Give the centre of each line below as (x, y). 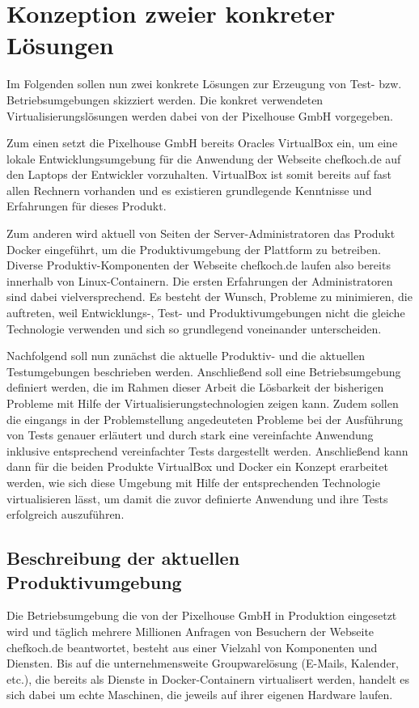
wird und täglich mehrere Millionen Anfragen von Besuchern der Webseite (190, 631)
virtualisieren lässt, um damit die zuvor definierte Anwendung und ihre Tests (197, 498)
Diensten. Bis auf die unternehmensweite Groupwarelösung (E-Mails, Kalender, (203, 663)
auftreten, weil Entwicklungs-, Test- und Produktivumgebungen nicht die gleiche (206, 313)
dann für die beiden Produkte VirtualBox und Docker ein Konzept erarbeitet (197, 466)
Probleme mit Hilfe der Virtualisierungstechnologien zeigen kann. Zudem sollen (203, 403)
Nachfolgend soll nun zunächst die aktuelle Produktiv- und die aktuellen (186, 356)
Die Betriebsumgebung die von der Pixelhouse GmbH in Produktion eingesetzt (202, 615)
